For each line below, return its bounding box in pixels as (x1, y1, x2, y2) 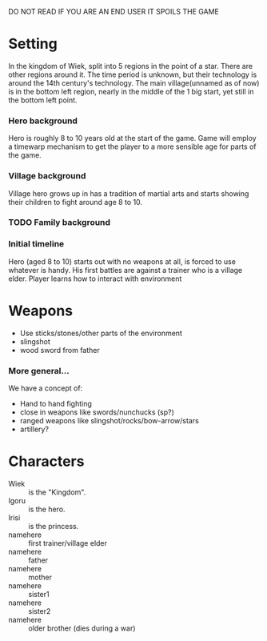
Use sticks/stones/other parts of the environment (19, 328, 182, 338)
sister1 (28, 589, 50, 599)
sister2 (28, 606, 51, 615)
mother (28, 572, 52, 582)
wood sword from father (19, 345, 100, 355)
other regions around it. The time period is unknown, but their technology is (8, 70, 257, 79)
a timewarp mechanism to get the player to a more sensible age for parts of (8, 142, 257, 151)
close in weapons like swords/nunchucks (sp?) (19, 407, 174, 417)
